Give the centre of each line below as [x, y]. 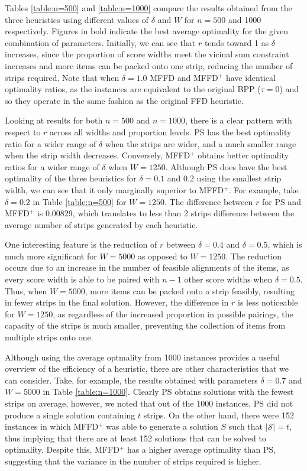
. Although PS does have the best [226, 166]
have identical [251, 77]
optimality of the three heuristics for [71, 178]
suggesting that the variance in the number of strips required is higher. [133, 461]
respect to [23, 131]
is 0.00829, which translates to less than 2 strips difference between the [166, 213]
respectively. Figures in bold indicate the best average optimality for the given [146, 31]
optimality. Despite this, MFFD [62, 449]
